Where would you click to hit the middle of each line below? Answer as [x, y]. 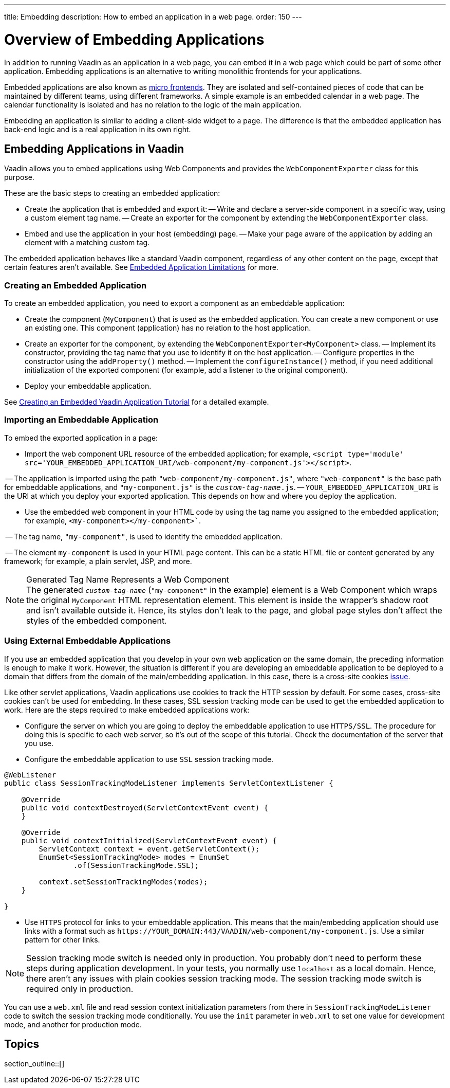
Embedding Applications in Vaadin [94, 149]
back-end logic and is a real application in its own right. [98, 129]
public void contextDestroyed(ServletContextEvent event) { [145, 808]
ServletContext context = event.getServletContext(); [149, 849]
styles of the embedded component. [97, 620]
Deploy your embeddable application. [88, 386]
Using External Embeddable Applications [88, 641]
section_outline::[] [34, 1064]
